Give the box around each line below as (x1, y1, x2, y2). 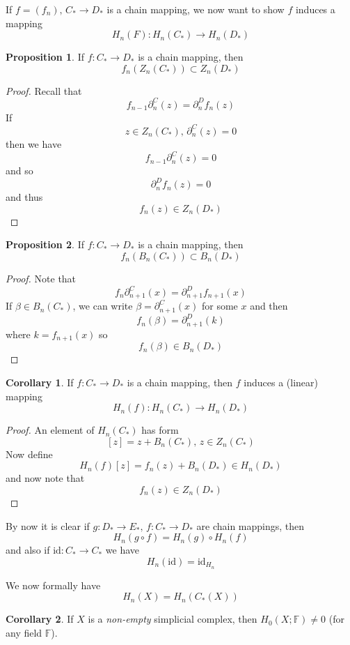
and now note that (6, 471, 85, 485)
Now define (6, 446, 53, 461)
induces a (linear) (244, 374, 318, 389)
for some (201, 298, 238, 313)
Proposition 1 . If (6, 50, 84, 64)
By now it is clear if (6, 518, 90, 533)
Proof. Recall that (6, 83, 82, 98)
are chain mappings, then (196, 518, 305, 533)
